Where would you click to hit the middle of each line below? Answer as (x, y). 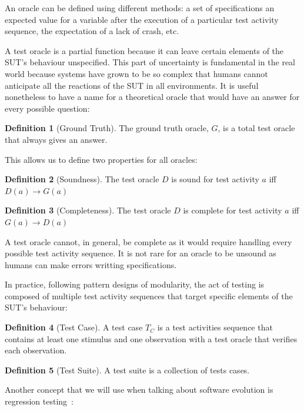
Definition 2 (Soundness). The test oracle (82, 179)
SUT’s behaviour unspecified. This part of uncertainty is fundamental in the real (150, 62)
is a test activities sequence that (215, 327)
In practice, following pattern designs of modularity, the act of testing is (135, 284)
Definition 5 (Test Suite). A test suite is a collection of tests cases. (127, 370)
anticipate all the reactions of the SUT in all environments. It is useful (132, 85)
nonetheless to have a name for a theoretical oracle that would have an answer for (152, 97)
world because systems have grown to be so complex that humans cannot (136, 73)
